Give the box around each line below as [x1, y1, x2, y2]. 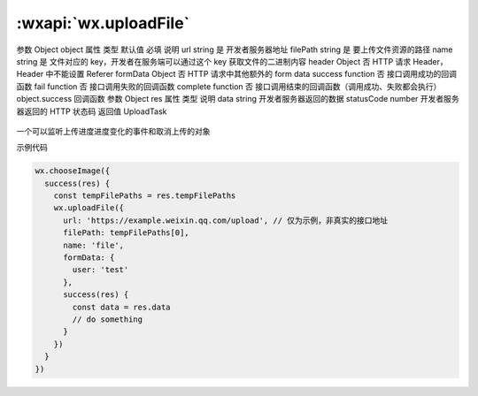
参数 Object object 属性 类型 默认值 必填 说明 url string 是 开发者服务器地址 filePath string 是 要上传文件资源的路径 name [16, 44, 453, 55]
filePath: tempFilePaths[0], [63, 228, 189, 238]
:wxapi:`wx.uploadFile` [16, 13, 190, 33]
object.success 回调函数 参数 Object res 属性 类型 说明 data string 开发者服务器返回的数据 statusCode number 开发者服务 [16, 94, 459, 104]
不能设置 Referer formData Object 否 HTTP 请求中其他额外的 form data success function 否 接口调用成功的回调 [53, 69, 458, 80]
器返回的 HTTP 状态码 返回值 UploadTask [16, 106, 167, 117]
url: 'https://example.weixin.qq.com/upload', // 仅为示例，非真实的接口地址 [63, 215, 389, 225]
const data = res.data [72, 301, 172, 312]
